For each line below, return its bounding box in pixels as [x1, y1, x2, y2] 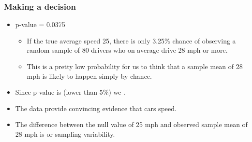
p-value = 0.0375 [15, 19, 65, 29]
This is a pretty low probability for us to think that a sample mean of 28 [27, 61, 243, 71]
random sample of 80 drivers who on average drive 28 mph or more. [27, 45, 228, 55]
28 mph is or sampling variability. [15, 128, 115, 139]
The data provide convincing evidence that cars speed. [15, 103, 177, 113]
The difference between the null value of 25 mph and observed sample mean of [15, 119, 248, 129]
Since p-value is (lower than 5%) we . [15, 87, 125, 97]
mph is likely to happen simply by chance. [27, 71, 152, 81]
